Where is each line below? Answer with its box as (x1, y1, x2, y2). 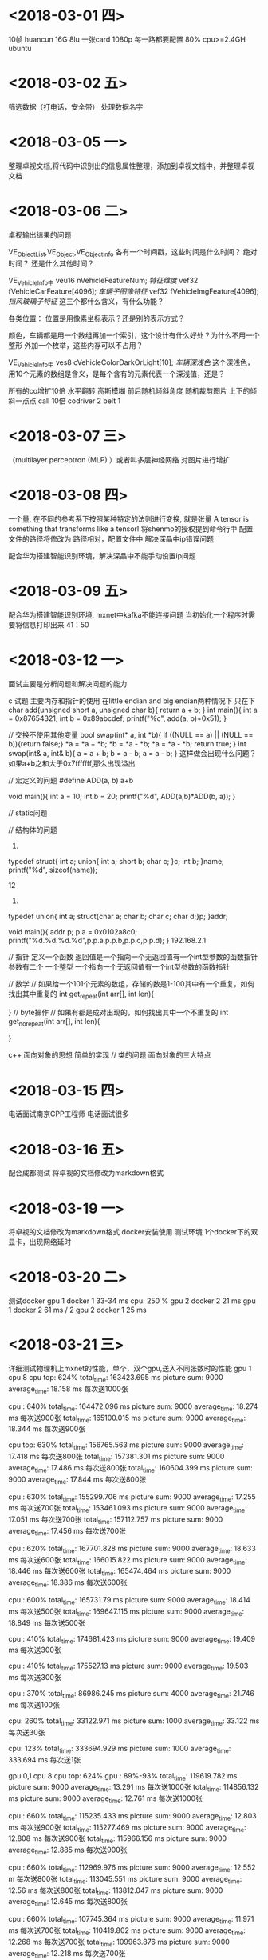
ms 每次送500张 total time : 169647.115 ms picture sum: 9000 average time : (8, 1606, 245, 1618)
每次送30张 (8, 1727, 45, 1737)
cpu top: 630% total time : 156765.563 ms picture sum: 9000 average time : (8, 1440, 245, 1452)
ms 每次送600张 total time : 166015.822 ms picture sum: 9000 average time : (8, 1554, 247, 1566)
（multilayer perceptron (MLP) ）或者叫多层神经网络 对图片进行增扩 (8, 455, 231, 465)
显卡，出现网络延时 (8, 1237, 72, 1247)
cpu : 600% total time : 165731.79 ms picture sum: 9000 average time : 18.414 (8, 1594, 251, 1606)
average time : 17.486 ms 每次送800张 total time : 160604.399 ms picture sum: (8, 1462, 253, 1474)
